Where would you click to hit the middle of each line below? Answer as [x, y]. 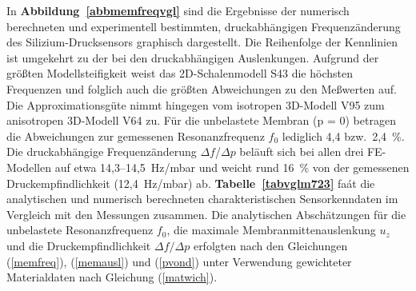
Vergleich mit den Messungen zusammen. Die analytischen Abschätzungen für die [206, 214]
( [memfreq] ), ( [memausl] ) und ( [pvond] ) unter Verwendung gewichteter [179, 261]
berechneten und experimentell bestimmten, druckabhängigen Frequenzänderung [204, 26]
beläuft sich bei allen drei [302, 151]
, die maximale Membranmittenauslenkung [271, 230]
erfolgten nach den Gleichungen [270, 245]
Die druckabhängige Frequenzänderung [102, 151]
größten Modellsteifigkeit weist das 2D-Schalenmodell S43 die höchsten [180, 73]
